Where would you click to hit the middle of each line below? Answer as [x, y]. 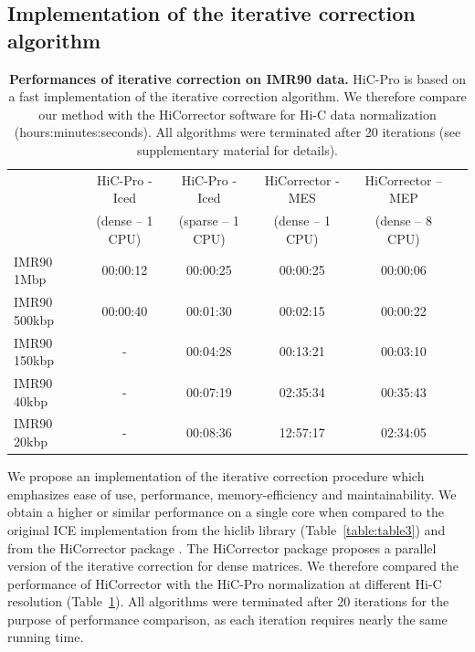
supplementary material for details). [237, 149]
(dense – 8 [403, 221]
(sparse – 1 [209, 221]
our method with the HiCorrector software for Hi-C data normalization [237, 114]
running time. [46, 637]
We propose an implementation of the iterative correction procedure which [216, 476]
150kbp [34, 360]
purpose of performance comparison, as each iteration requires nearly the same [227, 619]
